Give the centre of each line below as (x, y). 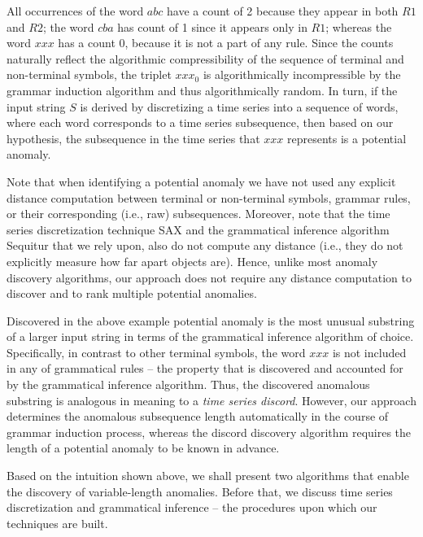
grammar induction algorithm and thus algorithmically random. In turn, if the (202, 90)
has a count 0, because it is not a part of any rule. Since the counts (226, 43)
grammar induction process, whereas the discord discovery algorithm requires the (209, 432)
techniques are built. (57, 523)
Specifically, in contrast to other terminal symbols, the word (156, 352)
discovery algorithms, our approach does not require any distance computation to (209, 277)
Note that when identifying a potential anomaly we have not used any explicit (201, 181)
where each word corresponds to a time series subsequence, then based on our (200, 122)
